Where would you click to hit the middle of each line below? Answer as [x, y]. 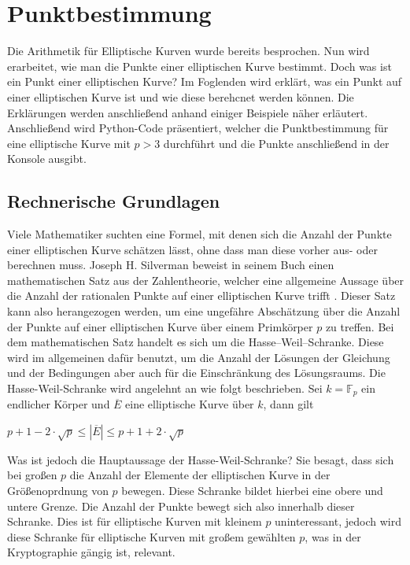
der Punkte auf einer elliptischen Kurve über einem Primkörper [160, 326]
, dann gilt [288, 404]
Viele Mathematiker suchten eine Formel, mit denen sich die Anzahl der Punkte [199, 234]
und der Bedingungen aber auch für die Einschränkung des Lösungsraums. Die [196, 373]
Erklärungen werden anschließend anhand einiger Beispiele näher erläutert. [188, 112]
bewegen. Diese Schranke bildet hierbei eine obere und [252, 491]
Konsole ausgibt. [47, 159]
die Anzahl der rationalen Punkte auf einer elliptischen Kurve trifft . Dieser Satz [201, 295]
